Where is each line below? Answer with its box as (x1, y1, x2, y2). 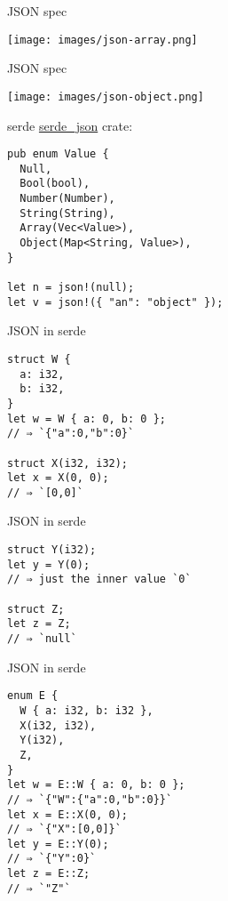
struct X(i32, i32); (7, 456, 129, 470)
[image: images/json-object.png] (7, 90, 204, 103)
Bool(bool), (20, 177, 90, 190)
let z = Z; (7, 617, 71, 631)
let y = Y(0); (7, 558, 90, 571)
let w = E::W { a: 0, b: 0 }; (7, 778, 185, 792)
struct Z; (7, 602, 65, 615)
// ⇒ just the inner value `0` (7, 573, 192, 586)
